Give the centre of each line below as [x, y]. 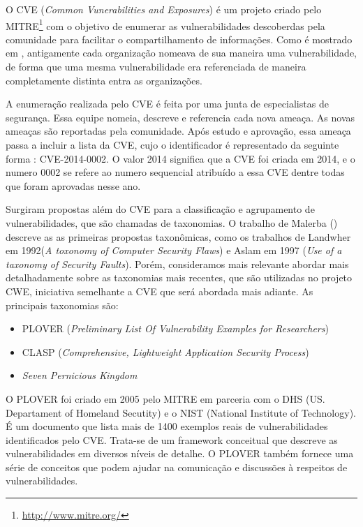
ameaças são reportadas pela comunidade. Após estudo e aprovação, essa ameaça [178, 131]
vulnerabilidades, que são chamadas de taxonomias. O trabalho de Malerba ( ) [172, 222]
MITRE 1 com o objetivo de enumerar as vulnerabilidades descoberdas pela [165, 24]
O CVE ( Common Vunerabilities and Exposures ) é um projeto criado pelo [164, 9]
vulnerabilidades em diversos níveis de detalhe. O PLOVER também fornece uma [180, 453]
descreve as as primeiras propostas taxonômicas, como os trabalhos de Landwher [178, 236]
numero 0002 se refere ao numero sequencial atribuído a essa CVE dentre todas [175, 172]
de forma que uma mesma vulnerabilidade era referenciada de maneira [156, 67]
